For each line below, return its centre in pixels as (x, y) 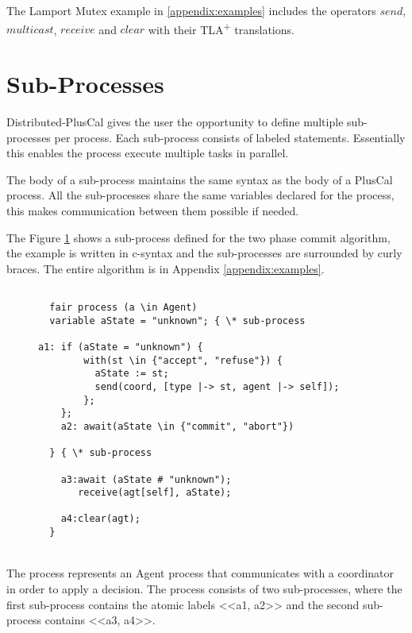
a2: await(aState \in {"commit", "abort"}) (177, 426)
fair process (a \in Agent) (123, 307)
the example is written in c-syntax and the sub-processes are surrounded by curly (204, 253)
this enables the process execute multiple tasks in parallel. (148, 153)
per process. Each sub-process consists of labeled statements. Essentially (230, 137)
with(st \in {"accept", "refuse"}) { (183, 360)
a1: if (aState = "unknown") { (121, 347)
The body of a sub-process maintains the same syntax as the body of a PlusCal (200, 179)
